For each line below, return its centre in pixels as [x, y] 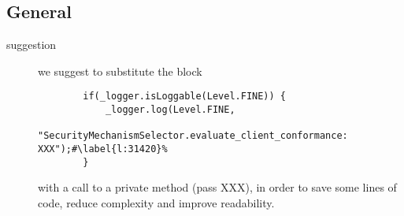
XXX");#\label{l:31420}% [103, 149]
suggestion [32, 45]
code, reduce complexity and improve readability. [156, 202]
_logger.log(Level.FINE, [170, 110]
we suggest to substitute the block [120, 71]
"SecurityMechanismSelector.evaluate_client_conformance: [193, 136]
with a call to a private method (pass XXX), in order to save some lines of [217, 187]
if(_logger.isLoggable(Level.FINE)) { [184, 97]
